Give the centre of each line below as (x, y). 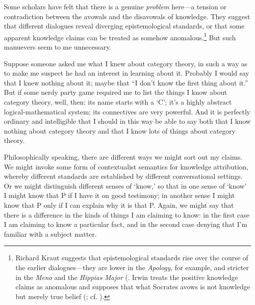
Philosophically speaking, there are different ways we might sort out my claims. (123, 156)
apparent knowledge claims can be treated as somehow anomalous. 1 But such (120, 36)
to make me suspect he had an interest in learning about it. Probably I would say (127, 73)
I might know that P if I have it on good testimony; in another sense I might (119, 195)
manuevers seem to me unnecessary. (58, 47)
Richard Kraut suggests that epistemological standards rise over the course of (132, 258)
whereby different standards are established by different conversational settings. (123, 176)
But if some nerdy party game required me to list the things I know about (115, 92)
